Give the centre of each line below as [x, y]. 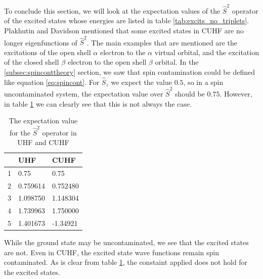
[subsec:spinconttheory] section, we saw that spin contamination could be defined [129, 72]
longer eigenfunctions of [41, 42]
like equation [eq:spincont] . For [52, 82]
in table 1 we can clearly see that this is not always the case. [98, 103]
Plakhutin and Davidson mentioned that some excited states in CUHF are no [124, 30]
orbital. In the [177, 62]
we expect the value [141, 82]
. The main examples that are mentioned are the [162, 42]
